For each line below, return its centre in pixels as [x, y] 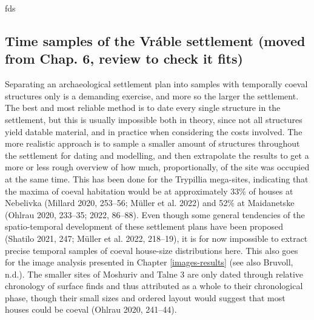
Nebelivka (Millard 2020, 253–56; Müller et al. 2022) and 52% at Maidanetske [150, 203]
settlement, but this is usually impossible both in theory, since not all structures [154, 119]
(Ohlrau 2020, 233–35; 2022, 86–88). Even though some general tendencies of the [155, 214]
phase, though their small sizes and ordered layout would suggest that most [145, 297]
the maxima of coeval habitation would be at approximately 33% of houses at [149, 191]
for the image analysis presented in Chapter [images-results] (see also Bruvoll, [149, 262]
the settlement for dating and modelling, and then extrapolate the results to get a [157, 155]
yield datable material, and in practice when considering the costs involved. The [154, 131]
